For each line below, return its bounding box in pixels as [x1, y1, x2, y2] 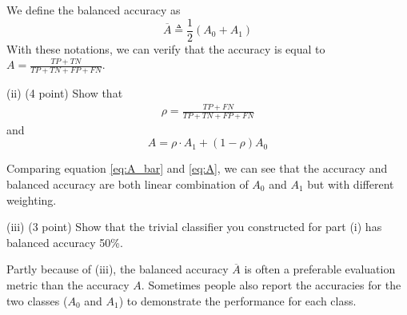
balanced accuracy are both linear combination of [6, 176, 249, 193]
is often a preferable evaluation [244, 261, 396, 277]
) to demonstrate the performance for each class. [118, 292, 357, 309]
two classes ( [6, 292, 68, 309]
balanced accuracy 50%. [6, 233, 123, 250]
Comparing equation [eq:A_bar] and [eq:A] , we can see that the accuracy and [6, 160, 388, 177]
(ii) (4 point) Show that [6, 85, 123, 102]
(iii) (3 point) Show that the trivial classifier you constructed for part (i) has [6, 218, 382, 235]
